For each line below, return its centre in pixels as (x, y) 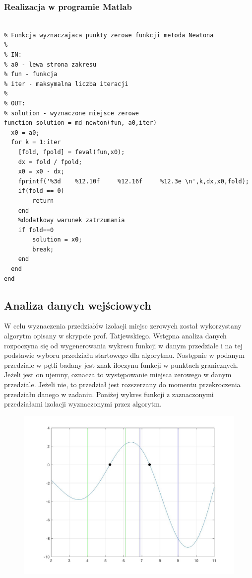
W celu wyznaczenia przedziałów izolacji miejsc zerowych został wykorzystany (123, 326)
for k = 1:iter (36, 142)
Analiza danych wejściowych (78, 305)
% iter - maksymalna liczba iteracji (66, 84)
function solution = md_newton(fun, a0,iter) (80, 123)
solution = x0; (57, 240)
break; (43, 249)
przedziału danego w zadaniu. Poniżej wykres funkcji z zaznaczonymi (109, 394)
